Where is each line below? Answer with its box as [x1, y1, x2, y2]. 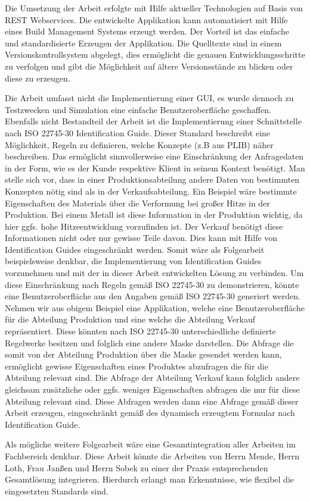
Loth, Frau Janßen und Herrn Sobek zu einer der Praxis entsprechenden [5, 461, 268, 474]
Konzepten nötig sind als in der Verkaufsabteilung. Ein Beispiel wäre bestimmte [5, 184, 297, 197]
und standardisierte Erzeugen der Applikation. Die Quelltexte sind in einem [5, 36, 282, 49]
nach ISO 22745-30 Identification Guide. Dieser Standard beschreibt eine [5, 126, 271, 139]
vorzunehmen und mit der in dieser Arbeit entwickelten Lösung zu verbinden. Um [5, 267, 304, 279]
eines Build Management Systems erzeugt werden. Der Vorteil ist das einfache [5, 25, 289, 37]
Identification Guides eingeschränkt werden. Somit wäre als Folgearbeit [5, 243, 265, 255]
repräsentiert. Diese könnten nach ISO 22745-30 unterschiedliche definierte [5, 325, 276, 337]
